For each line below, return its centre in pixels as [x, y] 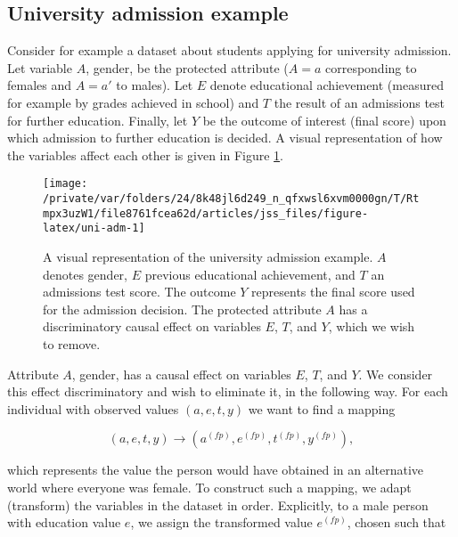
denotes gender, [86, 274]
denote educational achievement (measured [327, 85]
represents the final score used [333, 292]
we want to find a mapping [322, 408]
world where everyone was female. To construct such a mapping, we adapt [209, 487]
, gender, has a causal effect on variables [181, 374]
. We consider [396, 374]
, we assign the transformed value [221, 522]
